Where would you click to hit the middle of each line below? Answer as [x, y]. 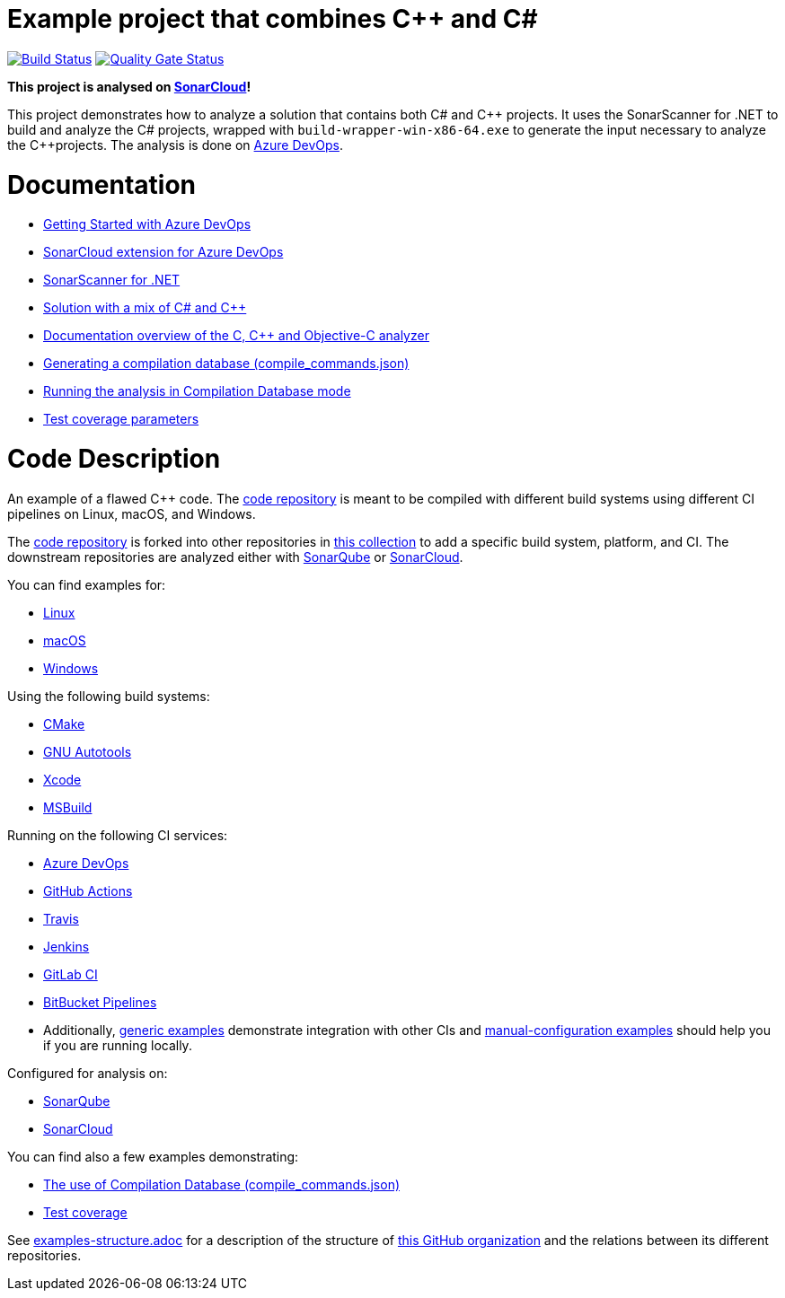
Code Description [114, 459]
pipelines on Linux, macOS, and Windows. [132, 513]
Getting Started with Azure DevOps [147, 224]
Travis [61, 918]
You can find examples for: [87, 584]
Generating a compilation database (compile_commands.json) [226, 364]
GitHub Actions [88, 890]
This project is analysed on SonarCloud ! [129, 86]
